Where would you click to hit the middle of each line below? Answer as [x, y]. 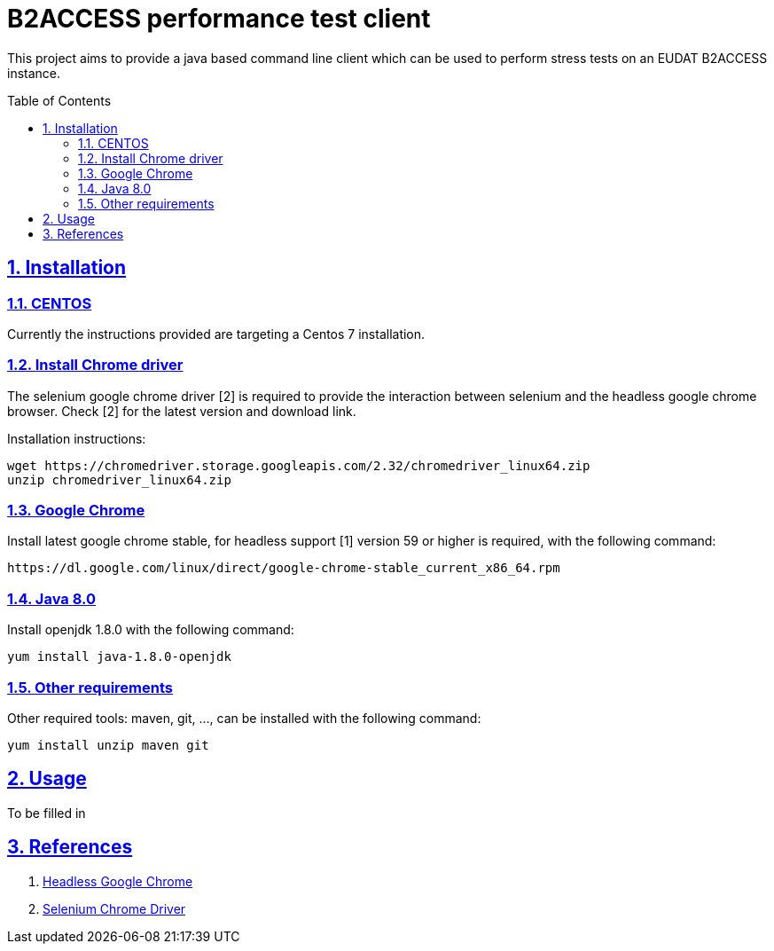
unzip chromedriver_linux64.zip [119, 479]
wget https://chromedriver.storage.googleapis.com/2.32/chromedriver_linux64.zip [299, 465]
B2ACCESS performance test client [219, 19]
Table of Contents [59, 100]
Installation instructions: [77, 438]
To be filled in [47, 813]
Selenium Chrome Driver [114, 908]
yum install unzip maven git [108, 745]
